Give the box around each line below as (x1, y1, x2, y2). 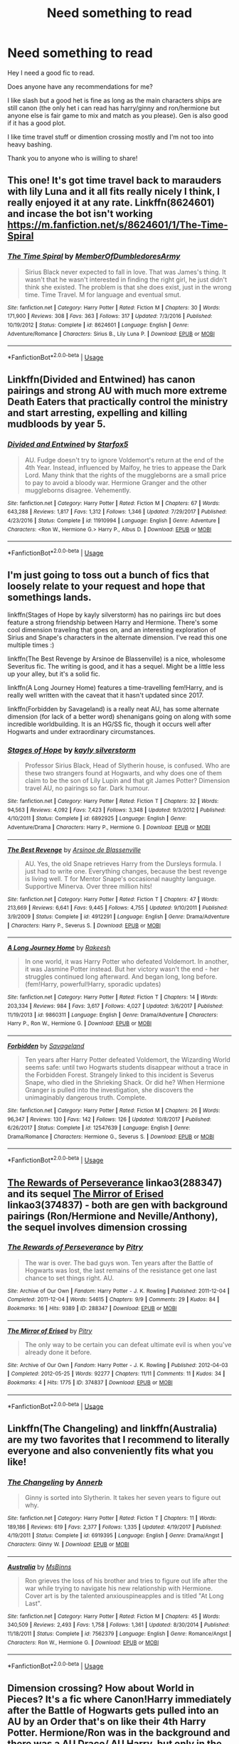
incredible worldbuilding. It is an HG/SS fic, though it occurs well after (7, 720, 212, 728)
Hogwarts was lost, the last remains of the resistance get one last (24, 1266, 217, 1275)
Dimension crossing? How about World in (7, 1682, 194, 1694)
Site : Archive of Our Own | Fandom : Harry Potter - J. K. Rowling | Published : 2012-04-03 (7, 1361, 229, 1368)
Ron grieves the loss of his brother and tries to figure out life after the (24, 1576, 228, 1585)
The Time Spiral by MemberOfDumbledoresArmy (7, 251, 181, 261)
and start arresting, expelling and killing (7, 407, 188, 419)
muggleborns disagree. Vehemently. (24, 486, 132, 494)
